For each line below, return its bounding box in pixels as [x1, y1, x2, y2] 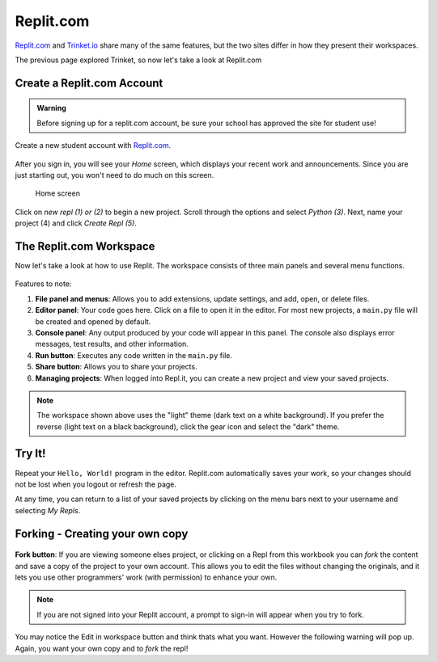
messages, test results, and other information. [35, 339, 189, 349]
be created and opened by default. [35, 316, 151, 327]
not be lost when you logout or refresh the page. [15, 479, 177, 489]
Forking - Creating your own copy [15, 526, 189, 541]
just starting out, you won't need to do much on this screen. [15, 170, 214, 179]
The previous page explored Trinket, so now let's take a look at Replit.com [15, 55, 262, 65]
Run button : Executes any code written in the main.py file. [35, 350, 232, 360]
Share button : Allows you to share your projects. [35, 362, 197, 372]
